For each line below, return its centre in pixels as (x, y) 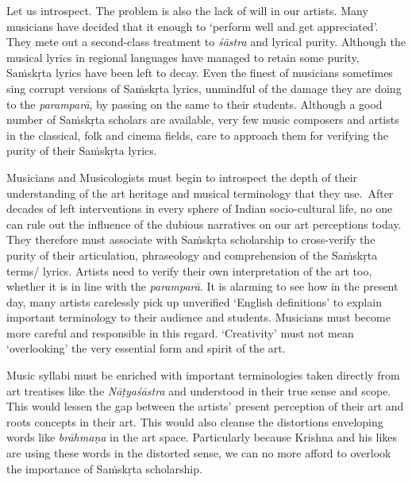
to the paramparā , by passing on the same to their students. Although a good (194, 104)
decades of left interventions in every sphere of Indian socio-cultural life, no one (200, 208)
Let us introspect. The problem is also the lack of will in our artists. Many (187, 10)
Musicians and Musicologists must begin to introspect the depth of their (182, 177)
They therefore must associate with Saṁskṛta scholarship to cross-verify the (191, 239)
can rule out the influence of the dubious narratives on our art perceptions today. (204, 224)
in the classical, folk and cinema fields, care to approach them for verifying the (198, 135)
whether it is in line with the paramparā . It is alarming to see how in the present (202, 286)
